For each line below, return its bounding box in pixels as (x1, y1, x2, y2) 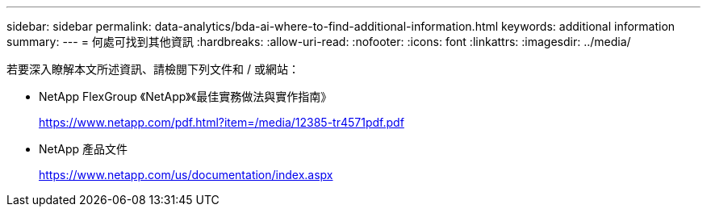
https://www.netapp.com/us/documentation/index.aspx (39, 168, 333, 182)
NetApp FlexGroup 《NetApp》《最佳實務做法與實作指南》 (39, 90, 333, 103)
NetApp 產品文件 (39, 142, 128, 156)
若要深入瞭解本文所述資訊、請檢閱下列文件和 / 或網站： (6, 62, 299, 76)
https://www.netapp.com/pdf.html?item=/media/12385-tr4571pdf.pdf (39, 115, 404, 129)
